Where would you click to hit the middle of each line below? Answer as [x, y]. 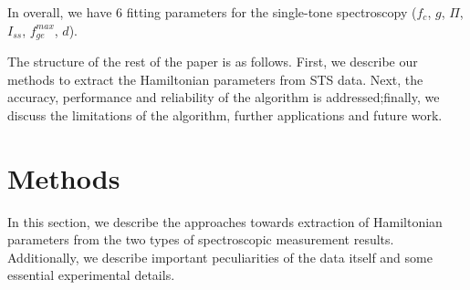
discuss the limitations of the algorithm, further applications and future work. [225, 114]
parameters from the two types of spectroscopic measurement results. [201, 239]
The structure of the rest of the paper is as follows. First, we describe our [213, 62]
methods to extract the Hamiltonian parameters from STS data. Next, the [215, 79]
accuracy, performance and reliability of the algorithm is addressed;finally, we [224, 97]
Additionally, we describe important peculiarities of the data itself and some [220, 257]
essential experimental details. [91, 275]
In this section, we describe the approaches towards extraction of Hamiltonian [225, 221]
